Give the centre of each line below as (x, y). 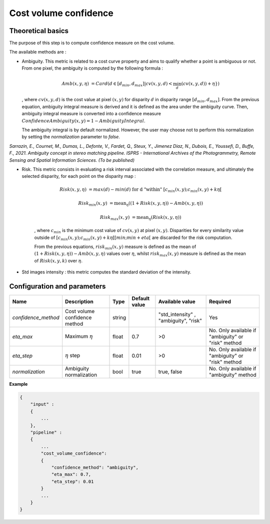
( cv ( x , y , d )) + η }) (200, 84)
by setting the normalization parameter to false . (71, 137)
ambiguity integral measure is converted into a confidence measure (91, 114)
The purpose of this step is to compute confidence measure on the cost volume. (92, 43)
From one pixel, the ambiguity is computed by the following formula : (92, 68)
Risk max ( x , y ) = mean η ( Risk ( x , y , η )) (141, 218)
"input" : (42, 404)
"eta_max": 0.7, (71, 474)
